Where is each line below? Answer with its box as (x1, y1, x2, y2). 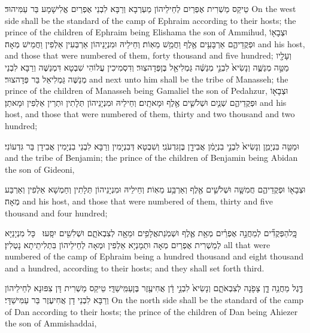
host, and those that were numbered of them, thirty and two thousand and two (5, 108, 295, 120)
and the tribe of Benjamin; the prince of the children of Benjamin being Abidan (5, 151, 298, 164)
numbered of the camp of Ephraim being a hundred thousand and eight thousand (5, 250, 304, 262)
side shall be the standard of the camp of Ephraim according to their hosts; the (5, 14, 296, 26)
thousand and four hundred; (5, 206, 108, 219)
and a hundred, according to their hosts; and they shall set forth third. (5, 261, 265, 274)
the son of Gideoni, (5, 163, 75, 175)
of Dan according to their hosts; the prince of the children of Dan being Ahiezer (5, 305, 298, 317)
